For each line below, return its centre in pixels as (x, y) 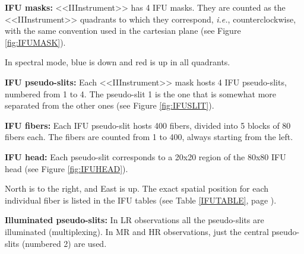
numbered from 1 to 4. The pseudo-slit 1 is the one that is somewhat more (141, 93)
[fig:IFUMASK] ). (35, 42)
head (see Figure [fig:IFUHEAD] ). (66, 168)
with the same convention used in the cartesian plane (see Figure (123, 31)
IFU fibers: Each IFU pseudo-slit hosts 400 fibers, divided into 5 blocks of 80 (148, 125)
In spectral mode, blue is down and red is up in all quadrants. (118, 62)
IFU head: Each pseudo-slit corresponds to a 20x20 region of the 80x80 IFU (145, 156)
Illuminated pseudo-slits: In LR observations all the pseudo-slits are (134, 220)
